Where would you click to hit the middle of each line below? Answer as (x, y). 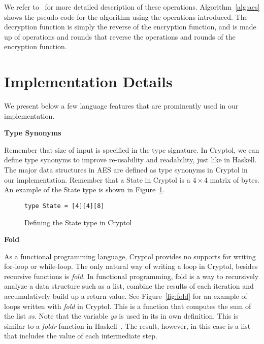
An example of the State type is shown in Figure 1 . (85, 190)
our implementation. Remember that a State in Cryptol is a (97, 179)
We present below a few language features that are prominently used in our (121, 106)
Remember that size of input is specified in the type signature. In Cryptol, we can (132, 149)
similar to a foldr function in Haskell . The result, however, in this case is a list (127, 325)
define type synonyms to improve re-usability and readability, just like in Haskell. (130, 160)
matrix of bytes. (235, 179)
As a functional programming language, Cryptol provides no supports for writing (130, 256)
